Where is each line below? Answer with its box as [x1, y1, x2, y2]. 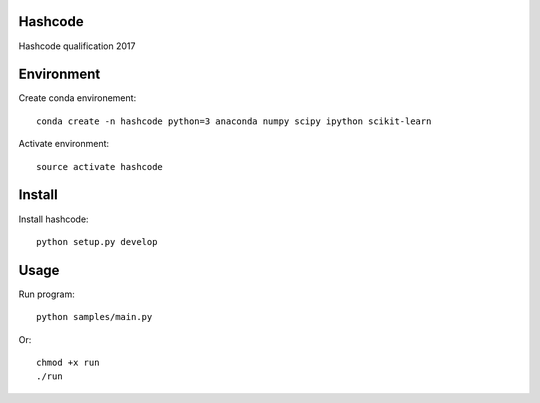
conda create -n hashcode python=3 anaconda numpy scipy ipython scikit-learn [36, 115, 432, 127]
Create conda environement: [18, 92, 137, 104]
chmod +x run [36, 356, 100, 368]
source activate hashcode [36, 161, 164, 172]
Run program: [18, 288, 75, 300]
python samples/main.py [36, 311, 153, 323]
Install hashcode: [18, 213, 89, 225]
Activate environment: [18, 138, 110, 150]
